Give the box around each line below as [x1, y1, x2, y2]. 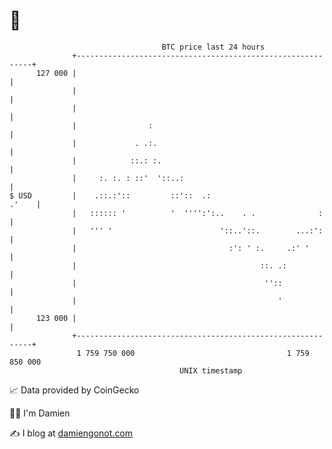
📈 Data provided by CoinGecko [9, 384, 140, 396]
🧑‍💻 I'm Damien [9, 407, 71, 419]
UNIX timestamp [179, 365, 243, 376]
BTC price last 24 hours [161, 42, 266, 52]
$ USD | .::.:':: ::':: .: [9, 190, 212, 201]
